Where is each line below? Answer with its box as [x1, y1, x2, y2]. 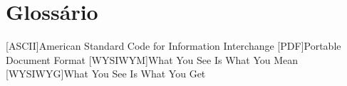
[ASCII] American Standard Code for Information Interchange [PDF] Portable [6, 38, 341, 53]
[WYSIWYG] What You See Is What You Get [6, 66, 206, 81]
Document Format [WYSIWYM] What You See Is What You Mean [6, 52, 299, 67]
